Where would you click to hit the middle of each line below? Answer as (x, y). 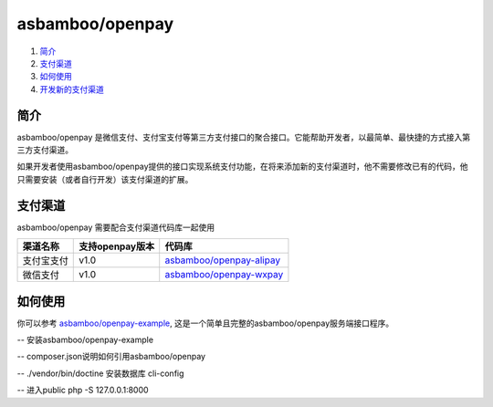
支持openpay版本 (117, 246)
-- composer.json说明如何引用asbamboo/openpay (111, 357)
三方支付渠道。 (45, 150)
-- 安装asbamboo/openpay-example (85, 339)
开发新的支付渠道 (72, 89)
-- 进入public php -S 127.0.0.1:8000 (83, 390)
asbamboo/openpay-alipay (223, 260)
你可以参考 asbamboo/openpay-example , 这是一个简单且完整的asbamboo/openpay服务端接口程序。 (205, 323)
